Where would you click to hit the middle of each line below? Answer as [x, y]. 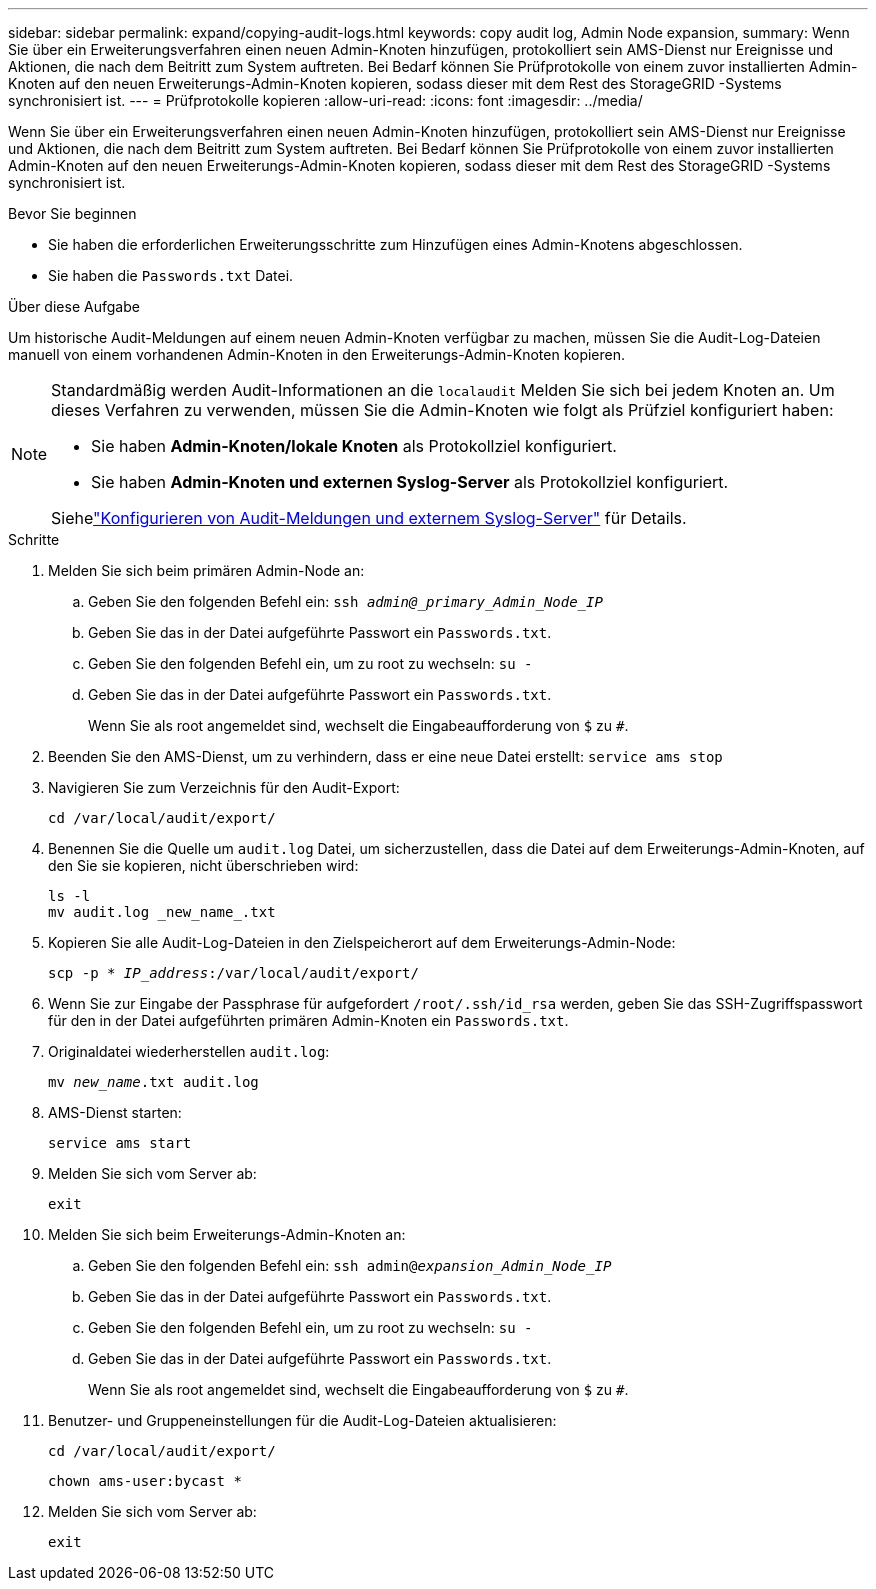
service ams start [120, 1143]
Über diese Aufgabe [74, 306]
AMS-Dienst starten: [115, 1112]
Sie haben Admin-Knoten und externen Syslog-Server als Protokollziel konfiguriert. [410, 482]
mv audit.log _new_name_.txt [162, 912]
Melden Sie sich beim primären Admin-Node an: [206, 570]
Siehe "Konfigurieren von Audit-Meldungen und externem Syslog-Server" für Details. [369, 518]
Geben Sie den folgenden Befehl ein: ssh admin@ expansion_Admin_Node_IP [350, 1265]
